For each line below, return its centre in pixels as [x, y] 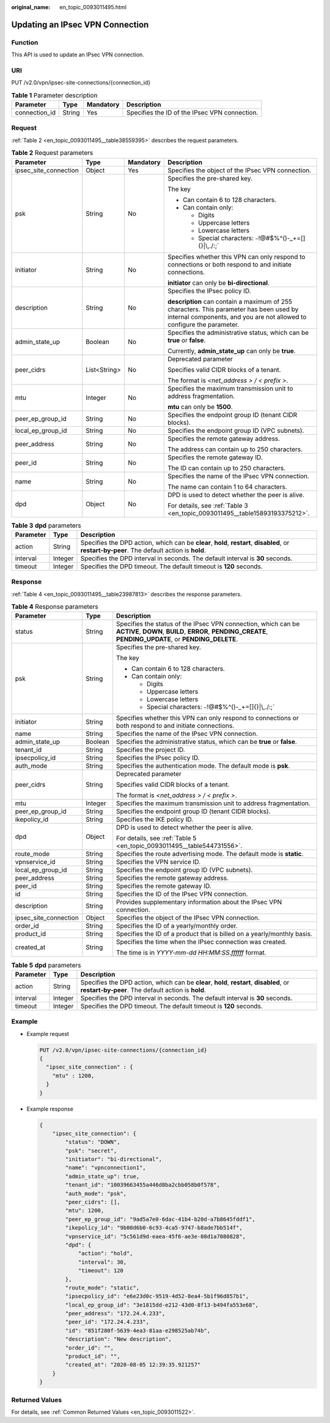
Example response [50, 1109]
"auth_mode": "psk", [96, 1193]
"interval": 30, [102, 1262]
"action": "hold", [106, 1253]
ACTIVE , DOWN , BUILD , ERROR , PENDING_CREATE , [192, 632]
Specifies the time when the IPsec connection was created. [202, 942]
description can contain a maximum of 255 [230, 301]
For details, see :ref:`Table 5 [156, 838]
